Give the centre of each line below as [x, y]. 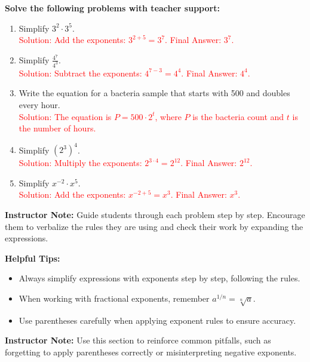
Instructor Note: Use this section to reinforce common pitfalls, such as [138, 340]
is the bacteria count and [238, 116]
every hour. [39, 104]
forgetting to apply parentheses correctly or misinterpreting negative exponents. [151, 352]
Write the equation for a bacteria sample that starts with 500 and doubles [154, 93]
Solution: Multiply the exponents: [80, 163]
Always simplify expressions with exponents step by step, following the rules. [159, 278]
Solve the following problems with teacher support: [112, 8]
